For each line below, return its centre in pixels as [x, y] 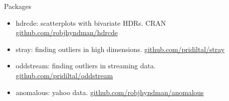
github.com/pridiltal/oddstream [64, 75]
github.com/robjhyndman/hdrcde [67, 32]
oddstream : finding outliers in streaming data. [86, 66]
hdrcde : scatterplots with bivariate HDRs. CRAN [91, 23]
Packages [18, 6]
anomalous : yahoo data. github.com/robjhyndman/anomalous [110, 92]
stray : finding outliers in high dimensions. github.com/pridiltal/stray [120, 49]
